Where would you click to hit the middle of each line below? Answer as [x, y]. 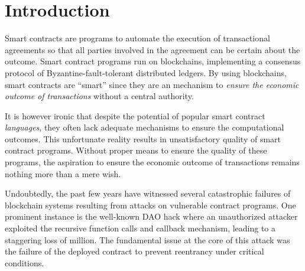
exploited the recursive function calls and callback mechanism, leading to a [140, 228]
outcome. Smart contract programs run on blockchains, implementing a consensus [153, 61]
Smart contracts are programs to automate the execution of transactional [137, 38]
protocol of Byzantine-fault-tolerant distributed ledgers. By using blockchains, [146, 72]
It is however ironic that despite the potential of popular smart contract [135, 115]
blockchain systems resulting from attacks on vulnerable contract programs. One [150, 205]
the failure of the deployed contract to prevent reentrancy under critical [134, 251]
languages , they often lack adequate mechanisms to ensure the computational [145, 127]
